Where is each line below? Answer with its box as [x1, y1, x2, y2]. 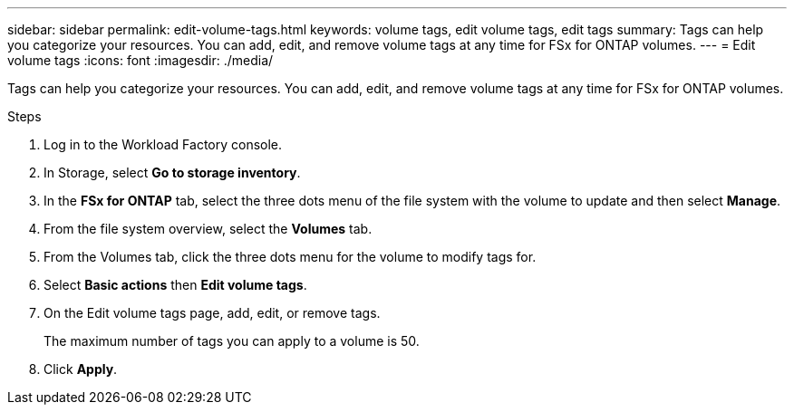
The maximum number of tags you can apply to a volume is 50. [44, 333, 420, 349]
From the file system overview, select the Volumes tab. [44, 221, 373, 236]
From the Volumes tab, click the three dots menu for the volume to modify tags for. [44, 249, 537, 264]
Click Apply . [44, 361, 118, 377]
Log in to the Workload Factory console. [44, 137, 283, 152]
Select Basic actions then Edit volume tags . [44, 277, 307, 292]
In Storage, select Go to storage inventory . [44, 165, 301, 180]
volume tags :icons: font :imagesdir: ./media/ [7, 53, 274, 68]
